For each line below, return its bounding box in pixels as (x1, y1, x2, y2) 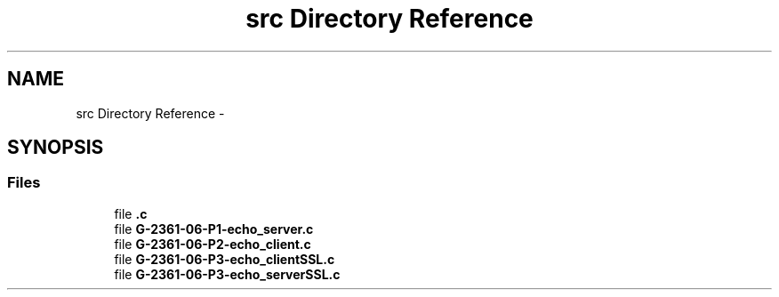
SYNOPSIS (7, 136, 104, 159)
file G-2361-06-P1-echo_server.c (114, 221, 314, 237)
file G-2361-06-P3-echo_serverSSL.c (114, 266, 341, 282)
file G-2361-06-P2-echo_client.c (114, 236, 311, 252)
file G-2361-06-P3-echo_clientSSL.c (114, 251, 335, 267)
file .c (114, 205, 148, 221)
